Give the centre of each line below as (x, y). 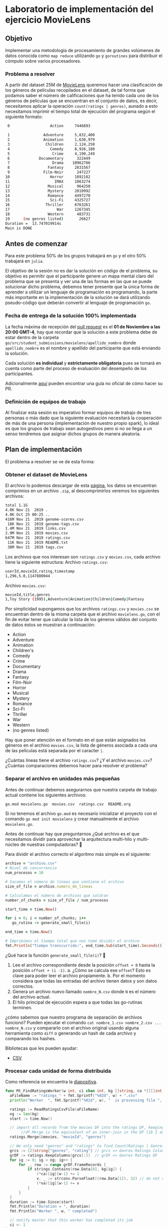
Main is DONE (19, 228)
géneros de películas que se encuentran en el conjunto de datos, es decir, (81, 101)
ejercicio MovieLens (48, 20)
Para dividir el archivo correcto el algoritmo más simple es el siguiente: (78, 854)
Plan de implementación (44, 449)
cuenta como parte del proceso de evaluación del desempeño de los (76, 368)
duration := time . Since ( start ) (42, 1202)
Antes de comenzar (36, 244)
